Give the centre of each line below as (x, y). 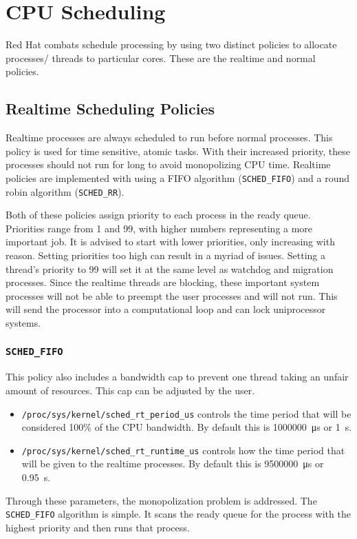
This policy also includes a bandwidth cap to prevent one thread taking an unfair (177, 377)
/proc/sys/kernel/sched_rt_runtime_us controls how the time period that (183, 450)
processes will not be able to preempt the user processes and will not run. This (172, 295)
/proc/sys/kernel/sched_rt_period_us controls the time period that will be (186, 413)
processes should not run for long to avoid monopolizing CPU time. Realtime (168, 164)
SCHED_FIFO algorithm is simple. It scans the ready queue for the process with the (178, 514)
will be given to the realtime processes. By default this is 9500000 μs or (173, 464)
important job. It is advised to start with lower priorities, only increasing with (170, 242)
